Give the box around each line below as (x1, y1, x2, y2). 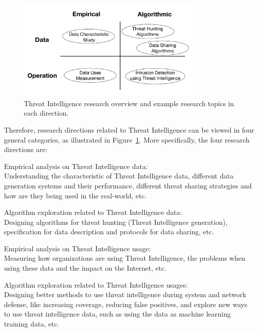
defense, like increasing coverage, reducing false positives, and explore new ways (4, 299, 248, 309)
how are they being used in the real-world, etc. (4, 190, 147, 200)
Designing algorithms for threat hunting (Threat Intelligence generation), (4, 216, 228, 227)
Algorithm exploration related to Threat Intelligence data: (4, 207, 182, 217)
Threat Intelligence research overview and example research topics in (24, 98, 234, 108)
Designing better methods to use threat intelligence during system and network (4, 289, 247, 300)
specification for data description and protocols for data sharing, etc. (4, 226, 214, 237)
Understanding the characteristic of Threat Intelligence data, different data (4, 170, 234, 181)
